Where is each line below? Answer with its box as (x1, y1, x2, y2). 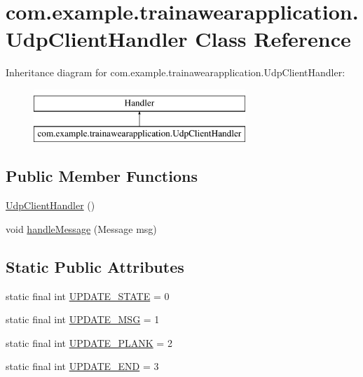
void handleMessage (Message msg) (6, 221, 157, 236)
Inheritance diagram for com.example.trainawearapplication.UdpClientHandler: (6, 65, 345, 80)
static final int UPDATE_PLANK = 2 (6, 335, 172, 350)
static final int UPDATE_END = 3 (6, 359, 159, 374)
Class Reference (195, 24, 351, 53)
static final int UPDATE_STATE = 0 (6, 288, 170, 303)
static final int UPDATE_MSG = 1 (6, 312, 160, 327)
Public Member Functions (6, 165, 198, 187)
